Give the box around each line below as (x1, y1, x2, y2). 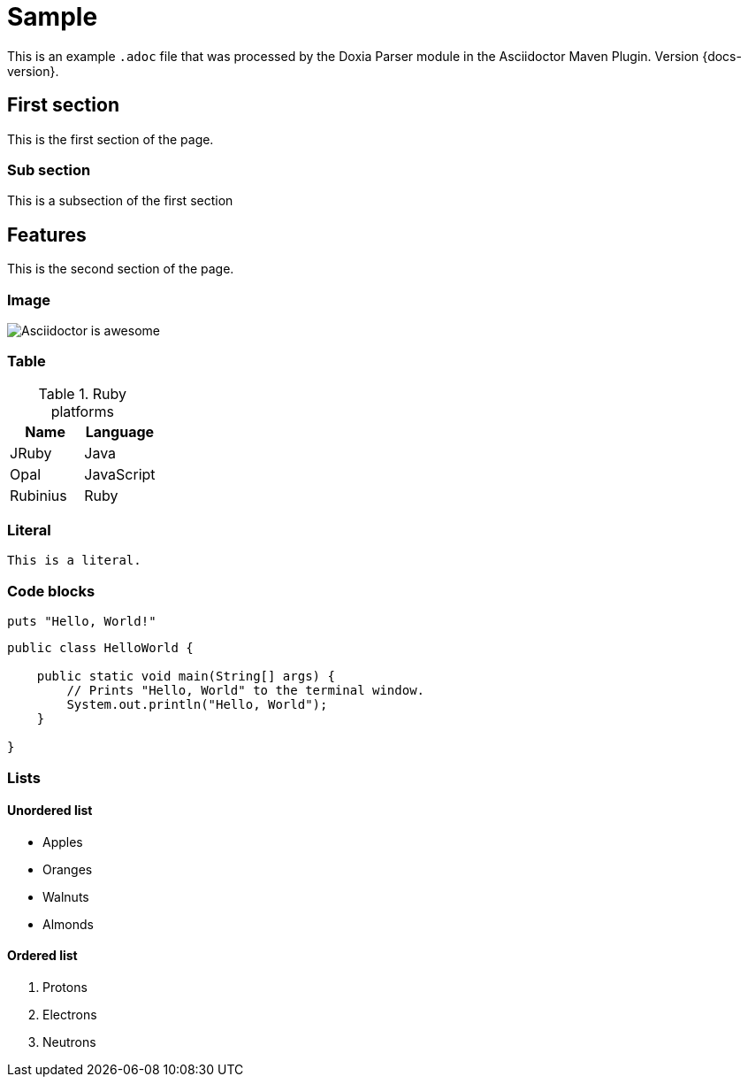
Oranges (42, 861, 93, 877)
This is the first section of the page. (7, 131, 214, 147)
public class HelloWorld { (7, 641, 194, 656)
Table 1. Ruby (38, 384, 127, 403)
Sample (7, 2, 98, 32)
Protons (42, 980, 88, 995)
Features (7, 223, 87, 246)
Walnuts (42, 888, 89, 904)
